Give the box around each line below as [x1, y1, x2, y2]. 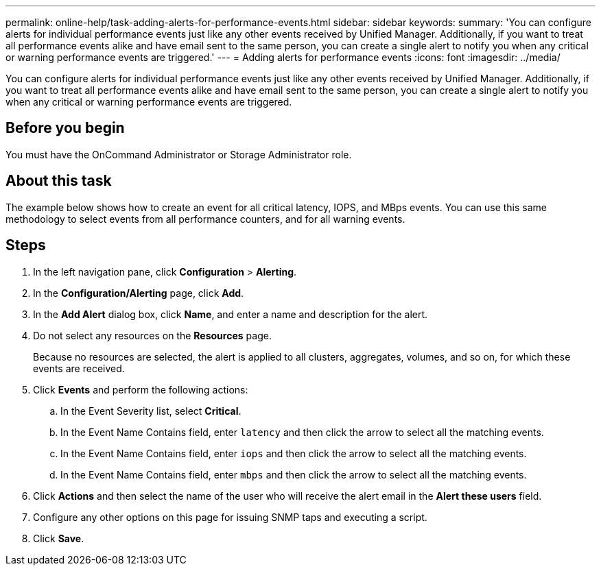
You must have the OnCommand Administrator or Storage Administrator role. [5, 148, 352, 160]
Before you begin [5, 119, 125, 137]
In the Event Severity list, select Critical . [60, 404, 241, 417]
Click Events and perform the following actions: [33, 383, 248, 396]
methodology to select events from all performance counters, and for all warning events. [5, 212, 405, 225]
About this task [5, 172, 112, 190]
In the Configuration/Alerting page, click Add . [33, 287, 244, 299]
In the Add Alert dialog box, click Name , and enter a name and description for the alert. [33, 308, 428, 320]
